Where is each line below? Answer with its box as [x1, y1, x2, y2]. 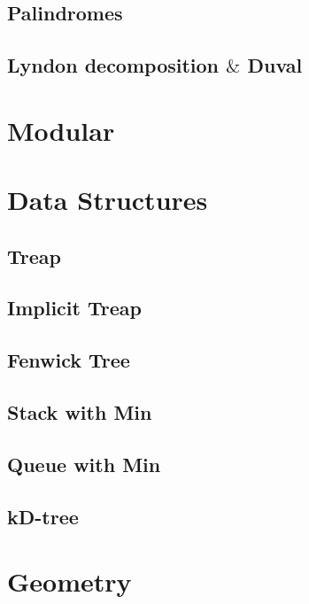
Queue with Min [7, 450, 161, 477]
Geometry [7, 563, 132, 600]
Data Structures [7, 182, 208, 218]
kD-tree [7, 502, 79, 530]
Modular [7, 112, 115, 148]
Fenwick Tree [7, 346, 130, 374]
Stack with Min [7, 399, 152, 426]
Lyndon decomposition [7, 51, 220, 79]
